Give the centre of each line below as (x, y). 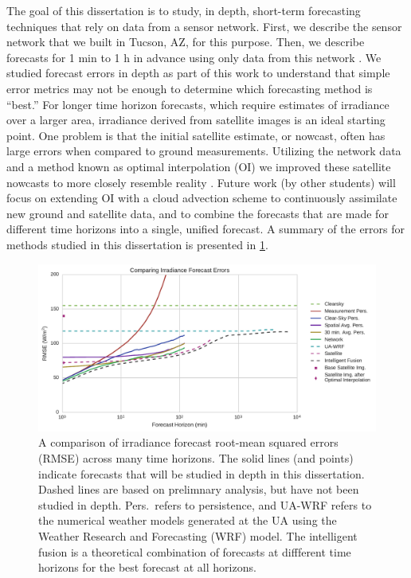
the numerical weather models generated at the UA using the (188, 520)
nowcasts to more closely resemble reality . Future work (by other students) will (201, 182)
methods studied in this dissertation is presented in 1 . (137, 244)
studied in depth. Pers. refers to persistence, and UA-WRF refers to (205, 504)
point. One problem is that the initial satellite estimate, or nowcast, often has (196, 135)
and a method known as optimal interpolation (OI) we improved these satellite (199, 166)
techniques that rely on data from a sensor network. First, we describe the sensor (204, 26)
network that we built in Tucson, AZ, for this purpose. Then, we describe (186, 42)
